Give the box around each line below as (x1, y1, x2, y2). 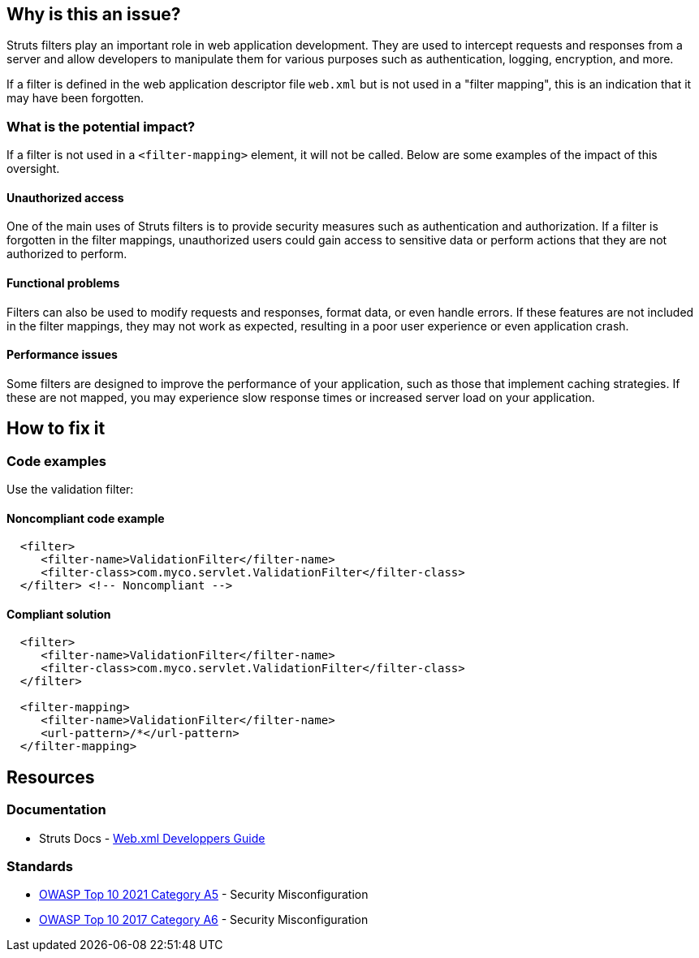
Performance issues (6, 347, 118, 362)
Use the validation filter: (6, 482, 134, 497)
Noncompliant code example (6, 511, 165, 525)
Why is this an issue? (6, 4, 181, 24)
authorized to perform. (6, 247, 127, 261)
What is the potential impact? (6, 118, 196, 135)
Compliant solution (6, 606, 111, 621)
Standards (6, 858, 74, 875)
